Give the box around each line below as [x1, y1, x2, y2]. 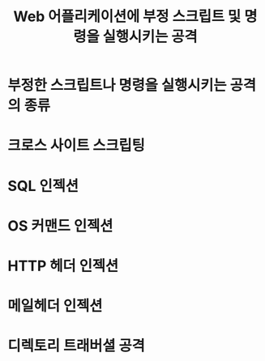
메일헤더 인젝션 [7, 297, 103, 316]
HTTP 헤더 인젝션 [7, 257, 119, 275]
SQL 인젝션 [7, 176, 79, 195]
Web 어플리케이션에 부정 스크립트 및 [13, 7, 241, 26]
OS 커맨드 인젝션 [7, 216, 113, 235]
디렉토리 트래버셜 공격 [7, 337, 145, 355]
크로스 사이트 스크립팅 [7, 137, 145, 155]
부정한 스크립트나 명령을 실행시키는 [7, 76, 228, 95]
